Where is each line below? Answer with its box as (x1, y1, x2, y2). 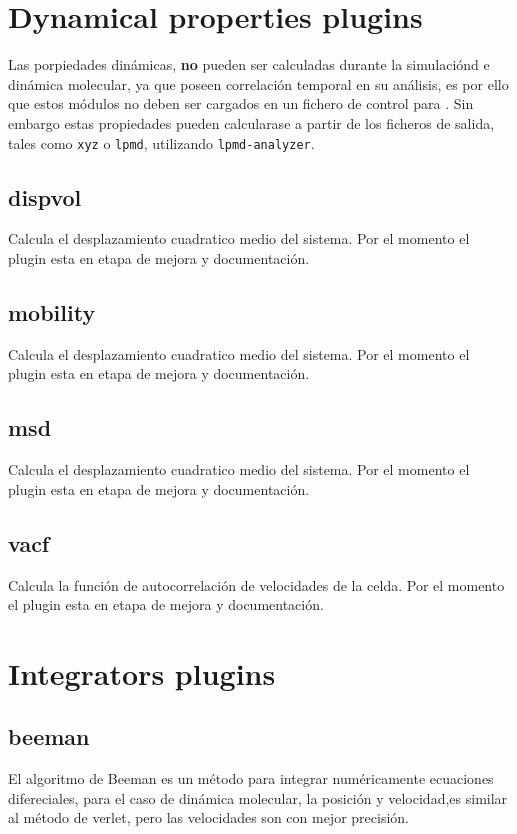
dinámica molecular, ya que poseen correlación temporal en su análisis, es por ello (8, 73, 509, 94)
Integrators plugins (8, 652, 276, 693)
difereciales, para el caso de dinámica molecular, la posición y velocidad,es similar (8, 787, 508, 808)
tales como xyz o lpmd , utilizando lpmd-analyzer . (8, 132, 315, 153)
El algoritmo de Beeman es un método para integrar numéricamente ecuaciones (8, 768, 494, 789)
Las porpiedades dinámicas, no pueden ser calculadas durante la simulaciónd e (8, 54, 490, 75)
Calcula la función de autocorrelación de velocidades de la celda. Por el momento (8, 574, 505, 595)
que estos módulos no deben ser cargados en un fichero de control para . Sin (8, 93, 474, 114)
